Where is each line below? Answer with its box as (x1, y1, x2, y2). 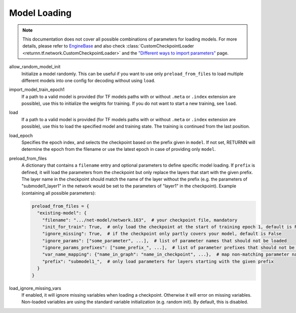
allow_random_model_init (9, 64, 61, 70)
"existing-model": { (37, 210, 87, 216)
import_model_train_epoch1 (9, 87, 65, 92)
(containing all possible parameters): (21, 190, 96, 196)
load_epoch (9, 133, 33, 138)
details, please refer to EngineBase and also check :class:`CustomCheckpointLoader (22, 43, 194, 49)
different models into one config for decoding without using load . (21, 77, 155, 84)
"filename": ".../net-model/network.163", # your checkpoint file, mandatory (42, 217, 238, 223)
